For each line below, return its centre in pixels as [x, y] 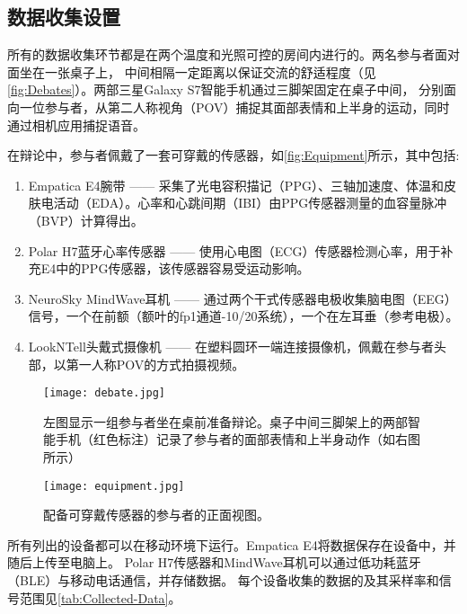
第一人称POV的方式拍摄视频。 [155, 364]
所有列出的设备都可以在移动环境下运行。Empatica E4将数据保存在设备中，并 [232, 544]
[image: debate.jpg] [105, 393]
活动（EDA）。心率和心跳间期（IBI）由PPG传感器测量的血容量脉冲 [250, 203]
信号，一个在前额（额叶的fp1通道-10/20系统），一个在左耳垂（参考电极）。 [243, 316]
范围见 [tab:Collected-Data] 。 [100, 597]
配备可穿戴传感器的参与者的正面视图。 [156, 515]
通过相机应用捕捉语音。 [76, 125]
